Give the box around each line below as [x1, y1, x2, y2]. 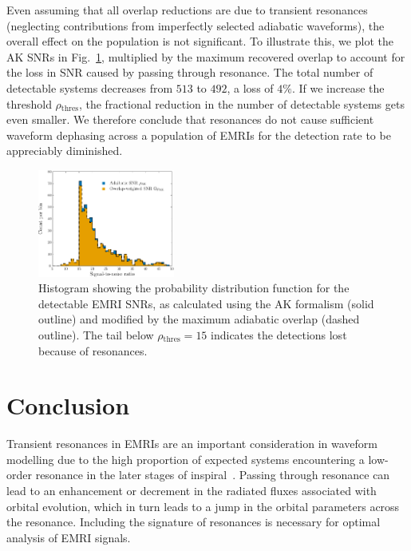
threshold [6, 95, 52, 112]
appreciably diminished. [6, 142, 123, 159]
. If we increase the [291, 79, 385, 96]
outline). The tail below [38, 326, 154, 343]
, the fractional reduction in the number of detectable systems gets [78, 95, 405, 112]
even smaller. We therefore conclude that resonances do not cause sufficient [6, 111, 374, 128]
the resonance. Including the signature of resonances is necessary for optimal [6, 513, 381, 530]
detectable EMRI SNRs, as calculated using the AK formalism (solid [38, 295, 374, 311]
